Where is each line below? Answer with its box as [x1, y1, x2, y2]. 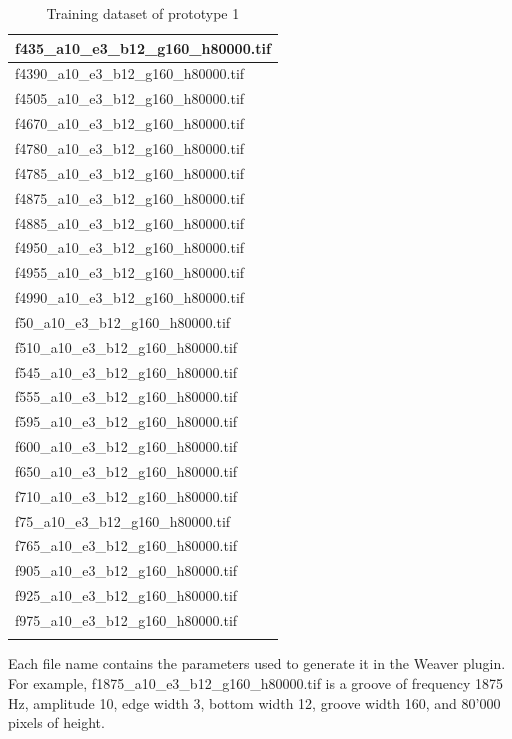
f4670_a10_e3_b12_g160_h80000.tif [15, 113, 245, 134]
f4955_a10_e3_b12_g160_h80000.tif [15, 262, 245, 283]
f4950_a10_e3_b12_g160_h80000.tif [15, 237, 245, 258]
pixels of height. [8, 712, 105, 733]
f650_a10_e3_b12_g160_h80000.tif [15, 460, 238, 481]
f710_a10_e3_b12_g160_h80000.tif [15, 485, 238, 506]
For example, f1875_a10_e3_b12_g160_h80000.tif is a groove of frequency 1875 [8, 672, 504, 693]
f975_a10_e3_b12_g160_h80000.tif [15, 610, 238, 630]
